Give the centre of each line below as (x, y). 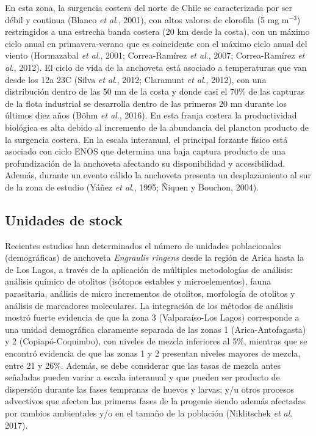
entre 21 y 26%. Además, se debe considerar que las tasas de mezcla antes (143, 365)
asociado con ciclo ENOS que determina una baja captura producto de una (145, 151)
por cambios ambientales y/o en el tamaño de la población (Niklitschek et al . (149, 413)
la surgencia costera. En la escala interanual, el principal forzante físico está (146, 139)
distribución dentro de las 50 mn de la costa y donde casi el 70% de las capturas (155, 91)
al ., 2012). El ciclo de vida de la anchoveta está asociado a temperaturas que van (156, 67)
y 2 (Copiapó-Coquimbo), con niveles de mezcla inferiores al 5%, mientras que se (156, 341)
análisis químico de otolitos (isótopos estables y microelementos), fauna (138, 281)
